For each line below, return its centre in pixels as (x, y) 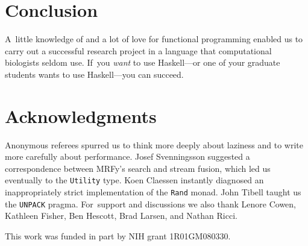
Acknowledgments (81, 115)
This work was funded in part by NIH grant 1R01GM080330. (118, 235)
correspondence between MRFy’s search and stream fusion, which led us (138, 168)
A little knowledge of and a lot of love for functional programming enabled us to (154, 39)
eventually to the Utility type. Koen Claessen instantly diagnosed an (134, 180)
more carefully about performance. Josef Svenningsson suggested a (127, 156)
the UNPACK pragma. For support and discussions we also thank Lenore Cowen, (151, 203)
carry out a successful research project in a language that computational (138, 50)
